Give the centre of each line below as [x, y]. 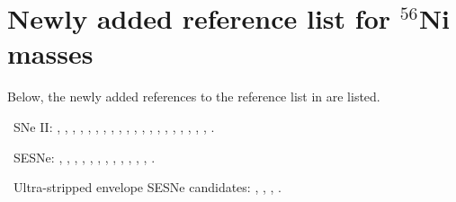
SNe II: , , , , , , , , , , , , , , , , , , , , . [114, 126]
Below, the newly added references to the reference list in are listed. [194, 97]
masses [50, 53]
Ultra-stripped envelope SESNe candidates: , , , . [147, 187]
